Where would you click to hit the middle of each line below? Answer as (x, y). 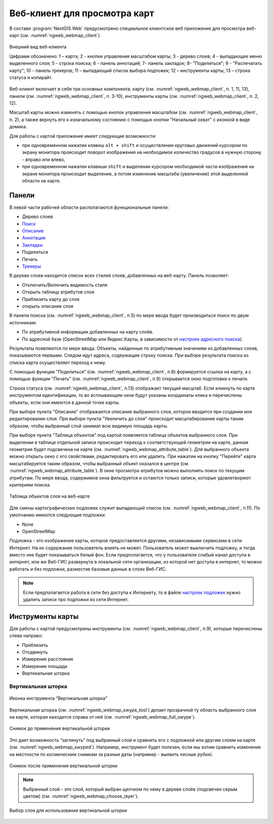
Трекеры (32, 266)
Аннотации (34, 238)
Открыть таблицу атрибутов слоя (58, 292)
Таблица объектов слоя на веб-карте (50, 496)
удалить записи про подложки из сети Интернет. (76, 600)
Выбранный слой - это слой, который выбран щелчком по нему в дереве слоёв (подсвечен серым (130, 789)
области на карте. (41, 180)
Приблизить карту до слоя (51, 299)
